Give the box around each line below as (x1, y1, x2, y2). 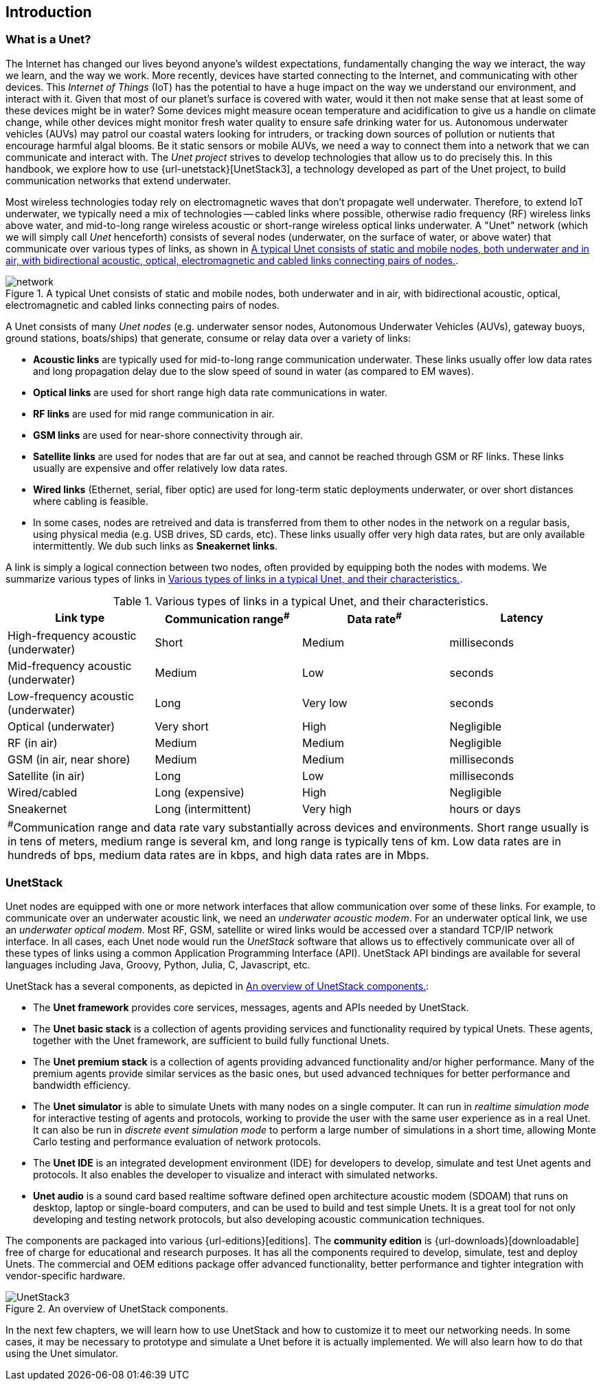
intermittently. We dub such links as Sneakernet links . (33, 539, 278, 552)
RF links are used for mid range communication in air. (33, 407, 275, 420)
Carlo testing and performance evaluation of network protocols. (33, 1136, 321, 1148)
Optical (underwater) (8, 719, 115, 734)
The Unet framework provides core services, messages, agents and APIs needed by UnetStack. (33, 1001, 469, 1014)
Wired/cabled (8, 786, 78, 800)
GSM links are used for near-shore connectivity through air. (33, 429, 303, 441)
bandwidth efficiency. (33, 1079, 131, 1092)
